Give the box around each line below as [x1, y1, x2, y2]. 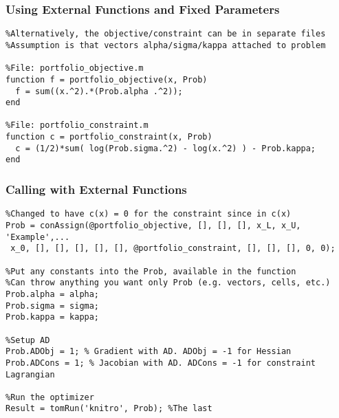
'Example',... [6, 232, 70, 242]
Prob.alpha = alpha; [6, 289, 100, 299]
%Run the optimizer [6, 392, 94, 402]
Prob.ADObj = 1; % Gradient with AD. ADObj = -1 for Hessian [6, 346, 292, 357]
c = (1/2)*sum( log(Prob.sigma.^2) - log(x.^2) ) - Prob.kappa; [15, 143, 316, 153]
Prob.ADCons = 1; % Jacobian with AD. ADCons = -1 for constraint [6, 357, 316, 368]
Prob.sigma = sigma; [6, 300, 100, 311]
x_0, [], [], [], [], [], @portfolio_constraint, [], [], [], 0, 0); [10, 243, 336, 254]
